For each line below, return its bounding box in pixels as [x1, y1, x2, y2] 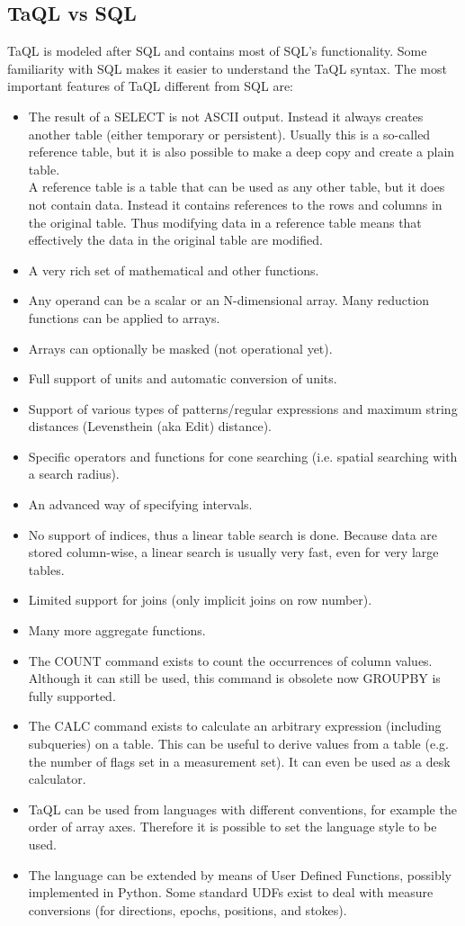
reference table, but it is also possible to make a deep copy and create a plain [28, 142, 455, 161]
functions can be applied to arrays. [28, 308, 220, 327]
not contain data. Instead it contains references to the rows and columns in [28, 194, 443, 213]
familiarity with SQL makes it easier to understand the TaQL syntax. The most [7, 58, 447, 77]
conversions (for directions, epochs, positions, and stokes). [28, 900, 347, 919]
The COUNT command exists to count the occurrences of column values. [28, 651, 433, 670]
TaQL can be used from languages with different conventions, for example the [28, 799, 457, 818]
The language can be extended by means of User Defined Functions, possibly [28, 865, 452, 884]
